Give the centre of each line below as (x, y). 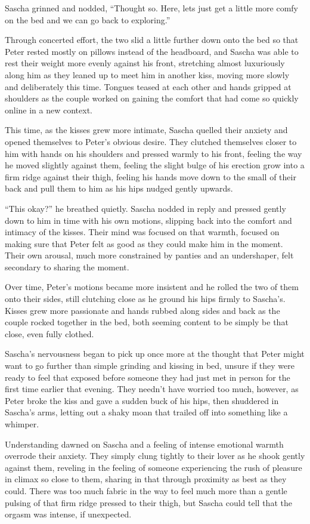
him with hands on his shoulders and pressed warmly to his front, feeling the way (154, 153)
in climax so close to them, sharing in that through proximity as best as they (146, 479)
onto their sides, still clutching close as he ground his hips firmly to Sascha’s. (145, 299)
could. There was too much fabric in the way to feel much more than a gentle (146, 490)
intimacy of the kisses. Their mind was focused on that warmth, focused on (142, 232)
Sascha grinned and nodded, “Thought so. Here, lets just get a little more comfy (151, 8)
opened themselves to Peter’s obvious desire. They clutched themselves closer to (151, 141)
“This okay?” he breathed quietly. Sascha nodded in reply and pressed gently (145, 208)
